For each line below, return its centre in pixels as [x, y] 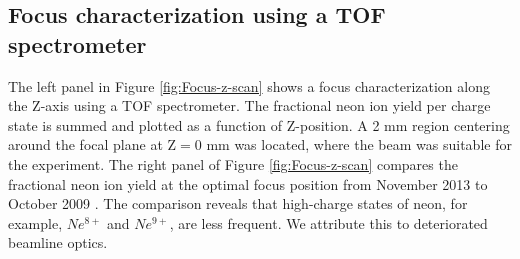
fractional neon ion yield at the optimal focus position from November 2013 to [248, 183]
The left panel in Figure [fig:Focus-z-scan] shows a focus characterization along [249, 85]
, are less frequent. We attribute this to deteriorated [328, 222]
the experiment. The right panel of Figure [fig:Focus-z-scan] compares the [233, 163]
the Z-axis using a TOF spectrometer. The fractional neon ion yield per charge [249, 105]
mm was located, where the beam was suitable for [359, 144]
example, [35, 222]
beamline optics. [58, 242]
